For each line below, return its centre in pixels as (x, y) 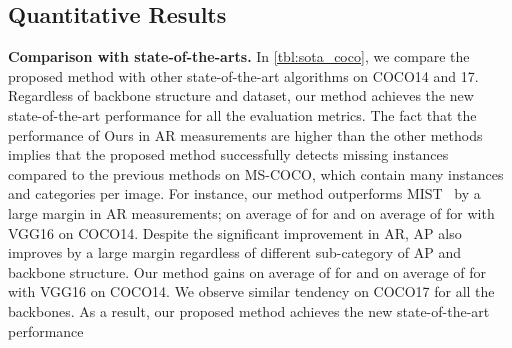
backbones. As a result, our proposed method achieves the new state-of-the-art (249, 310)
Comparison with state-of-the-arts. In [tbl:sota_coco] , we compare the (239, 56)
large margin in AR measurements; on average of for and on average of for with (251, 212)
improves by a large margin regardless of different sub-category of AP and (235, 252)
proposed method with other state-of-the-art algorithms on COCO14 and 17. (243, 75)
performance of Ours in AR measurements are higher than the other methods (245, 134)
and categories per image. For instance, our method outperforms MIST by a (244, 193)
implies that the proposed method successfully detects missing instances (228, 154)
